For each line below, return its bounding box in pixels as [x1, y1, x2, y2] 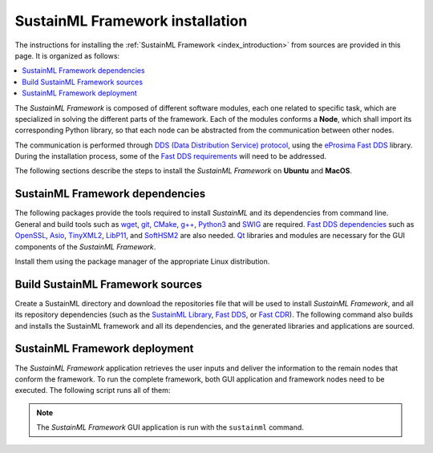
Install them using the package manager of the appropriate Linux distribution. [14, 257, 270, 266]
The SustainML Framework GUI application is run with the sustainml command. [36, 423, 305, 432]
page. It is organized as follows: [14, 51, 120, 60]
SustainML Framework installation [14, 12, 248, 30]
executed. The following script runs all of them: [14, 386, 171, 395]
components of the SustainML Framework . [14, 241, 156, 252]
